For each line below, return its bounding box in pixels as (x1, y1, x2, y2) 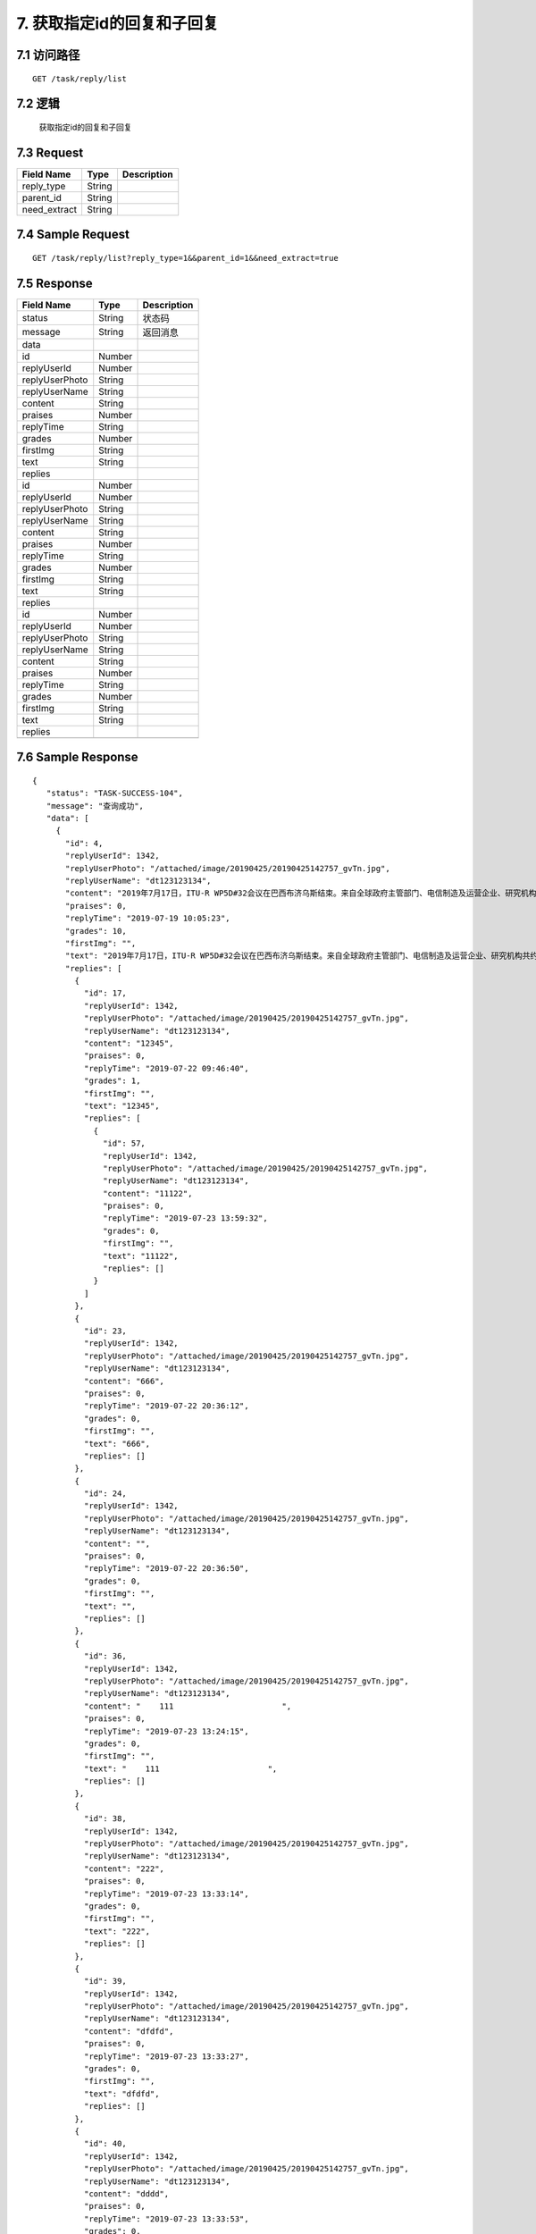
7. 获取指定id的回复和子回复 (16, 13, 219, 33)
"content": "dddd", (83, 2188, 170, 2198)
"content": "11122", (103, 1188, 193, 1198)
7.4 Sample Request (16, 227, 130, 242)
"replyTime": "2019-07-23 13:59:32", (103, 1214, 268, 1223)
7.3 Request (16, 145, 84, 160)
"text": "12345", (83, 1100, 160, 1111)
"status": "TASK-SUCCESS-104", (46, 788, 183, 799)
